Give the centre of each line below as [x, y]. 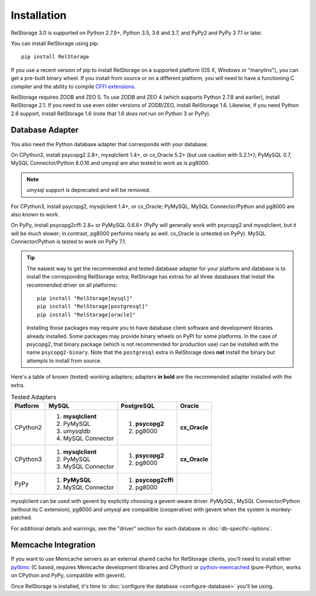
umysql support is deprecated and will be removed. [88, 190]
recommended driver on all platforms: [72, 285]
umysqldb [77, 431]
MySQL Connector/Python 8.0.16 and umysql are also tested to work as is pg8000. [110, 163]
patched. [22, 518]
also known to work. [35, 214]
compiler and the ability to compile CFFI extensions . [73, 86]
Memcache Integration [53, 545]
